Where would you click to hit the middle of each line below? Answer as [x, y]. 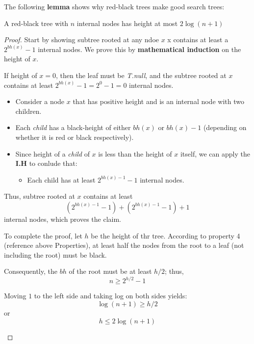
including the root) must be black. [55, 254]
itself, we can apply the [215, 153]
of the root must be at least [110, 271]
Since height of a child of [52, 153]
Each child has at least [61, 179]
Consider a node [40, 101]
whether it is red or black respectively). [75, 137]
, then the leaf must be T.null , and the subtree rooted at [141, 75]
